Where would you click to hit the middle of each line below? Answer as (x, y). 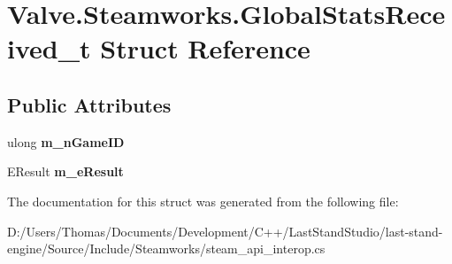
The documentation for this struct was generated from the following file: (203, 201)
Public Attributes (89, 104)
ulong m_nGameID (66, 141)
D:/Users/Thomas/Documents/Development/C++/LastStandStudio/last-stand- (225, 231)
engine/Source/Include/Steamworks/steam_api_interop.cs (166, 248)
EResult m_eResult (65, 171)
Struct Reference (205, 48)
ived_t (49, 48)
